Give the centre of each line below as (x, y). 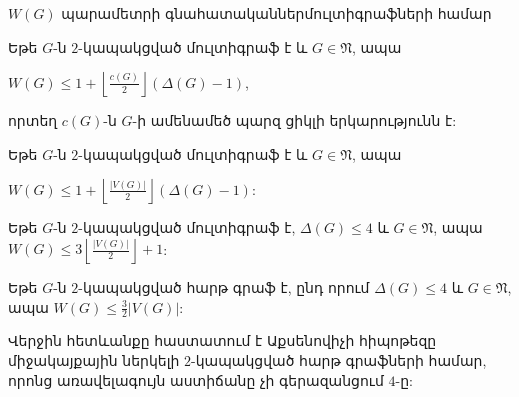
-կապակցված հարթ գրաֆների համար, (339, 359)
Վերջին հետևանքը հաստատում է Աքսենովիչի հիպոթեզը (222, 340)
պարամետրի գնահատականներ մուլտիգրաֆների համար (276, 13)
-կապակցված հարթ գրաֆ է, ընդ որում (224, 286)
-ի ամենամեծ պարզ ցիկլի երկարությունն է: (294, 120)
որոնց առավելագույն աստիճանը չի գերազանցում (196, 379)
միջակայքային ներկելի (94, 359)
